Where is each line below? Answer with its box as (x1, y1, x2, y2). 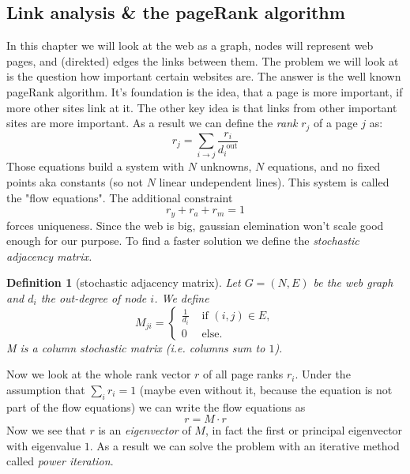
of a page (314, 115, 358, 131)
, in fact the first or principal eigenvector (205, 422, 403, 438)
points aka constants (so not (6, 174, 143, 190)
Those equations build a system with (6, 158, 185, 175)
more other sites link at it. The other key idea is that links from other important (6, 99, 397, 115)
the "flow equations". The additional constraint (6, 189, 233, 205)
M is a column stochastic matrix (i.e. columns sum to (6, 339, 265, 355)
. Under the (295, 366, 351, 382)
